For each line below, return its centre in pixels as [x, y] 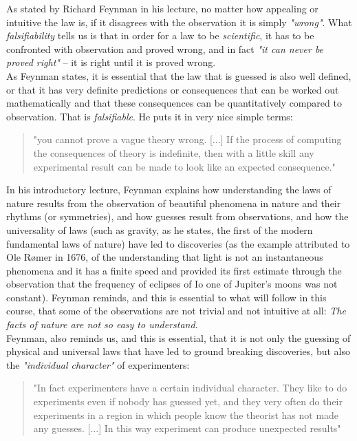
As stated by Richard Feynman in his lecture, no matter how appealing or [162, 8]
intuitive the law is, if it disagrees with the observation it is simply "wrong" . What [179, 22]
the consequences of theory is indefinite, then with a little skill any [174, 152]
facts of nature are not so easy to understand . [102, 324]
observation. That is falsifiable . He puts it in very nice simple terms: [150, 116]
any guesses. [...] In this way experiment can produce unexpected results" [187, 428]
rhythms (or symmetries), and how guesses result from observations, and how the [177, 216]
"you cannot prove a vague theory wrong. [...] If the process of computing [187, 139]
